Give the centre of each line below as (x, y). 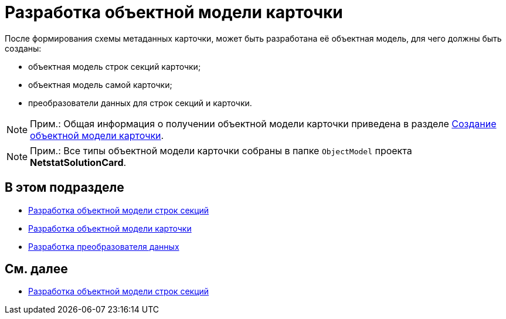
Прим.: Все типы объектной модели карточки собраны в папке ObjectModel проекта (221, 150)
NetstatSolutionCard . (78, 162)
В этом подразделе (64, 188)
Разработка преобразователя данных (104, 246)
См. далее (36, 269)
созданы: (23, 48)
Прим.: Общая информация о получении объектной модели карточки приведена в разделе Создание (263, 123)
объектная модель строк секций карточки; (115, 66)
